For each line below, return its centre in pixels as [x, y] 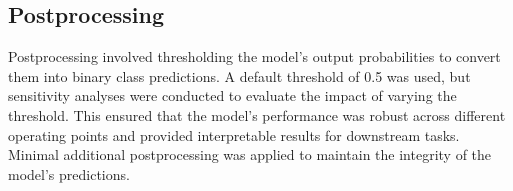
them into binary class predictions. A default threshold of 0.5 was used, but [239, 75]
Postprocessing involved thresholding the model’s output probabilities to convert [254, 56]
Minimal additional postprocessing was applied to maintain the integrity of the [250, 154]
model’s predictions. [69, 173]
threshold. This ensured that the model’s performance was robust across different [257, 114]
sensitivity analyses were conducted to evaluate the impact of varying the [232, 95]
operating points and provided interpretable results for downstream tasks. [234, 134]
